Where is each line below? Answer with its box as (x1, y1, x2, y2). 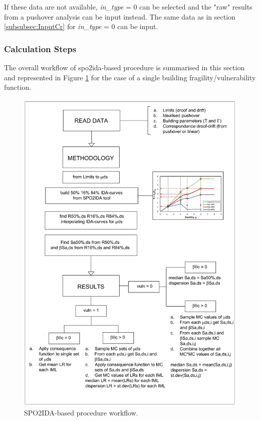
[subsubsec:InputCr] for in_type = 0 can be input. (4, 21, 158, 32)
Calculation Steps (4, 42, 77, 55)
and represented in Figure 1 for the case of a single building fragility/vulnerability (4, 72, 256, 82)
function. (4, 82, 32, 92)
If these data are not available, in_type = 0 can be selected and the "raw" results (4, 2, 252, 12)
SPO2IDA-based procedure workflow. (24, 407, 138, 418)
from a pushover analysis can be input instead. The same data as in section (4, 11, 235, 22)
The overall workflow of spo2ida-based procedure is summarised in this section (4, 62, 245, 72)
